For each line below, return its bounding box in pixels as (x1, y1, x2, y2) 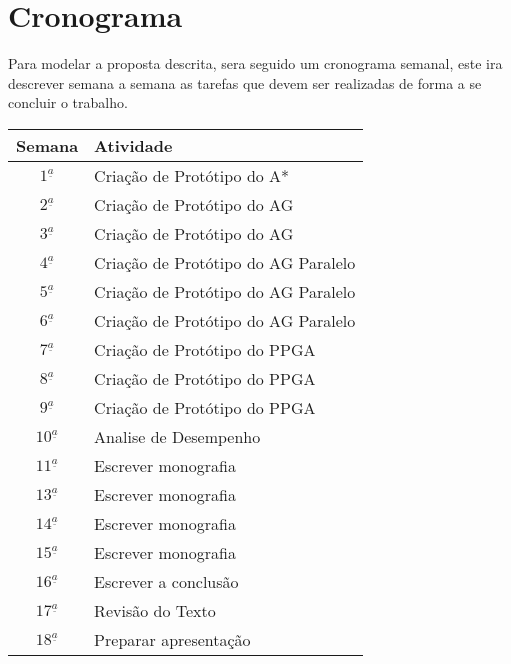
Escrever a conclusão (94, 569, 239, 593)
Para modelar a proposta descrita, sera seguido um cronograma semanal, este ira (8, 53, 503, 74)
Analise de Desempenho (94, 424, 261, 448)
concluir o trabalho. (8, 92, 128, 113)
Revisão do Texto (94, 598, 216, 622)
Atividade (94, 133, 173, 157)
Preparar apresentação (94, 627, 251, 651)
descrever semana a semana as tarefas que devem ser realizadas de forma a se (8, 72, 482, 93)
